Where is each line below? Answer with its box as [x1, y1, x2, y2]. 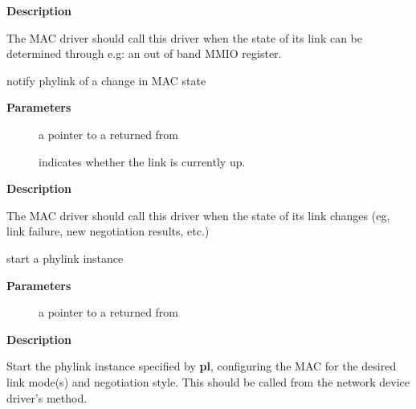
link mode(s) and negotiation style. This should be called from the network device [6, 373, 410, 390]
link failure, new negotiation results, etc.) [6, 223, 210, 239]
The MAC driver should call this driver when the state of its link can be [6, 29, 363, 46]
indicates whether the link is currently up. [39, 153, 246, 170]
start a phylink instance [6, 249, 124, 266]
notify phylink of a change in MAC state [6, 72, 206, 88]
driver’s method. [6, 389, 88, 406]
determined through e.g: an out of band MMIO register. [6, 45, 282, 62]
